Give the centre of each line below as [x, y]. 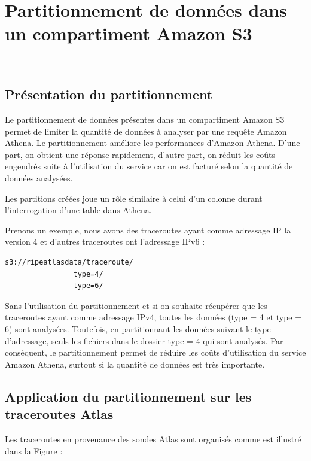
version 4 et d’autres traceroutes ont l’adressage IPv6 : [105, 242]
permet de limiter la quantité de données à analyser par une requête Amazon [146, 131]
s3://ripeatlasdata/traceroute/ [69, 263]
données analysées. [39, 178]
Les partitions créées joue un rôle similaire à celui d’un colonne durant [134, 198]
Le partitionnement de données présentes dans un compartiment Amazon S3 [145, 119]
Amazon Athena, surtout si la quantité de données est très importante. [135, 364]
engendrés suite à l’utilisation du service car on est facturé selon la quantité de [149, 166]
